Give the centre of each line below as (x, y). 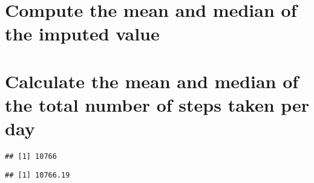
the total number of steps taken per (157, 104)
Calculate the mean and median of (152, 81)
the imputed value (82, 34)
